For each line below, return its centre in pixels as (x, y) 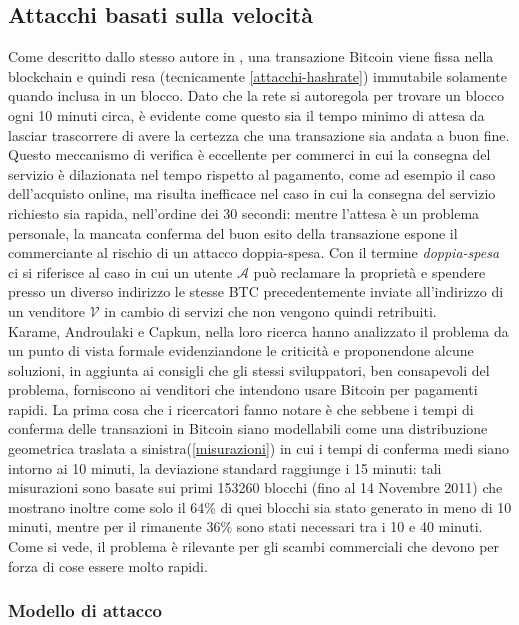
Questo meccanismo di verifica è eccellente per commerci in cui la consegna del (249, 154)
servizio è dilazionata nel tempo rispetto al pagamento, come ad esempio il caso (252, 173)
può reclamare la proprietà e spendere (369, 271)
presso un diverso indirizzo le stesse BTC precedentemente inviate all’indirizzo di (256, 291)
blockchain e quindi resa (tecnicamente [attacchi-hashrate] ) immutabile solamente (257, 75)
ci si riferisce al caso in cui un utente (120, 271)
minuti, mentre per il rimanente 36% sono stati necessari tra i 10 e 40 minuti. (245, 526)
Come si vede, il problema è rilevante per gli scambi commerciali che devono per (254, 546)
